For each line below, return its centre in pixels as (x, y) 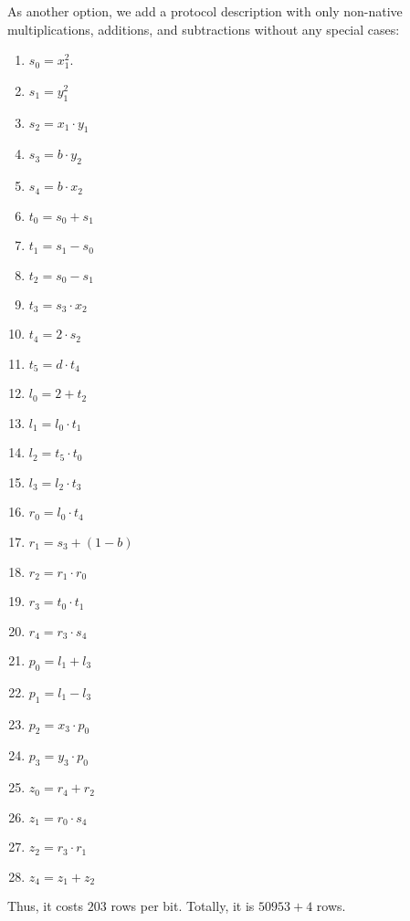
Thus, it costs (46, 905)
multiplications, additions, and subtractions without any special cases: (204, 29)
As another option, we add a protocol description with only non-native (205, 11)
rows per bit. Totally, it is (183, 905)
